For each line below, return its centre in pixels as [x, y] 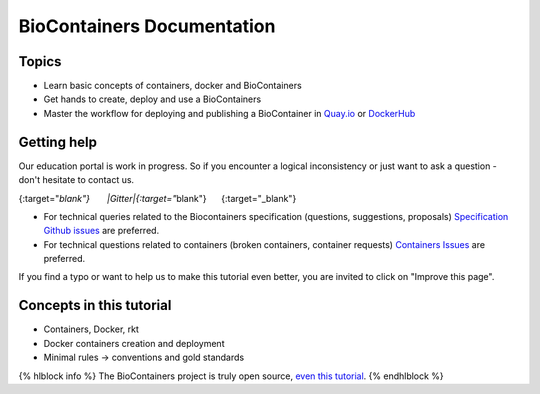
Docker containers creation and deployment [134, 343]
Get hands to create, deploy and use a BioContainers [152, 99]
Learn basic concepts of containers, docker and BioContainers [172, 86]
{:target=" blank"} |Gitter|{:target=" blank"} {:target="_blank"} [157, 198]
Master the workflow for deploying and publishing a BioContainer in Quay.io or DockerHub [229, 113]
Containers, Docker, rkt [91, 329]
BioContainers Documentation [147, 26]
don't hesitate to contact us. [76, 180]
